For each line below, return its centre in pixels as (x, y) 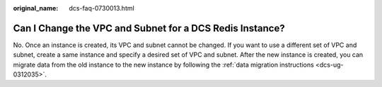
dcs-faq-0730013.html (102, 8)
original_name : (36, 8)
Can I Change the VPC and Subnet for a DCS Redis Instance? (149, 28)
